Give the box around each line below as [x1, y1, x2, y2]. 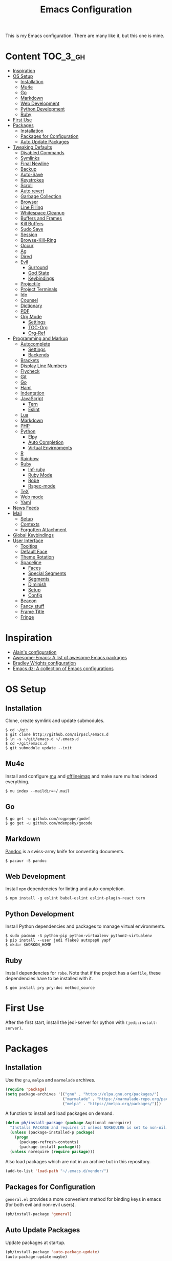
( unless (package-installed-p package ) [10, 1130, 95, 1135]
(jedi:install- [125, 1020, 158, 1025]
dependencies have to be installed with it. [5, 975, 93, 981]
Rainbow [20, 456, 39, 462]
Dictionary [20, 302, 42, 309]
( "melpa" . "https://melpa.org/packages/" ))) [62, 1101, 161, 1106]
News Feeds [12, 505, 39, 511]
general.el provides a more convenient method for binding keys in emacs [5, 1196, 161, 1202]
